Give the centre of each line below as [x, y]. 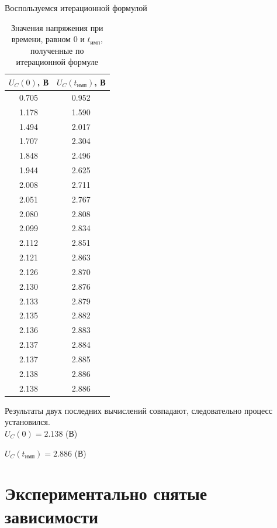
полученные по [57, 50]
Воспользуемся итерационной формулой [76, 8]
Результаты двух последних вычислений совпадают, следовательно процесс [138, 410]
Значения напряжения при [57, 27]
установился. [27, 422]
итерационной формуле [57, 62]
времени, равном [41, 39]
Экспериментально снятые [106, 493]
